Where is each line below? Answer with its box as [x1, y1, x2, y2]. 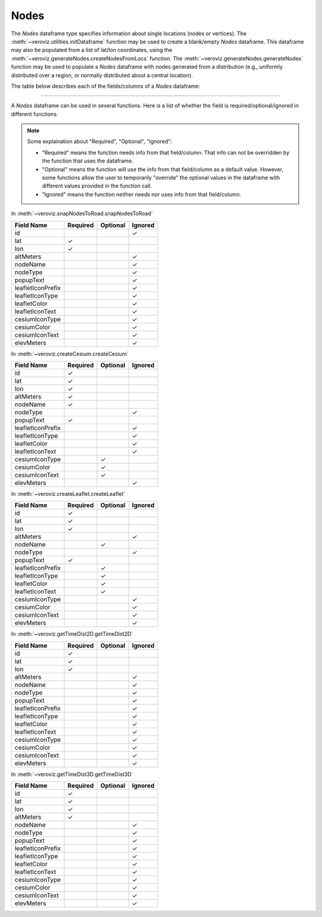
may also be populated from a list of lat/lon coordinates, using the [11, 47, 173, 54]
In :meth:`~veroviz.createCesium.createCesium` [11, 350, 129, 357]
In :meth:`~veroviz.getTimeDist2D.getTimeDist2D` [11, 630, 134, 637]
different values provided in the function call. [42, 182, 152, 189]
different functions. [11, 111, 58, 118]
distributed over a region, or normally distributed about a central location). [11, 72, 193, 79]
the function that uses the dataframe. [42, 157, 134, 164]
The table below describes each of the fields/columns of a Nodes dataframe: [11, 82, 200, 90]
